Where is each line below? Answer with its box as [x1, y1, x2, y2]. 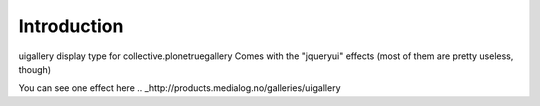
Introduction [18, 15, 124, 37]
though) [18, 63, 52, 75]
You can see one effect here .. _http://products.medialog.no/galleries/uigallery [18, 82, 341, 94]
